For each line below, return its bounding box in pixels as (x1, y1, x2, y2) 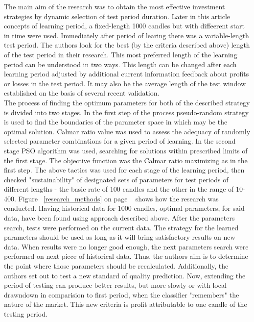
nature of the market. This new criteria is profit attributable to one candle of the (4, 299, 247, 309)
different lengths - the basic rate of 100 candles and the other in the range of (4, 184, 234, 194)
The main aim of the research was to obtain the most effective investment (4, 1, 225, 11)
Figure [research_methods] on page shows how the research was (18, 193, 219, 203)
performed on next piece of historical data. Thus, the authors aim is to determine (4, 251, 248, 261)
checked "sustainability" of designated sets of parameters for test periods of (4, 174, 229, 184)
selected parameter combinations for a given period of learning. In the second (4, 136, 236, 146)
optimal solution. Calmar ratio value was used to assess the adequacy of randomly (4, 126, 251, 136)
